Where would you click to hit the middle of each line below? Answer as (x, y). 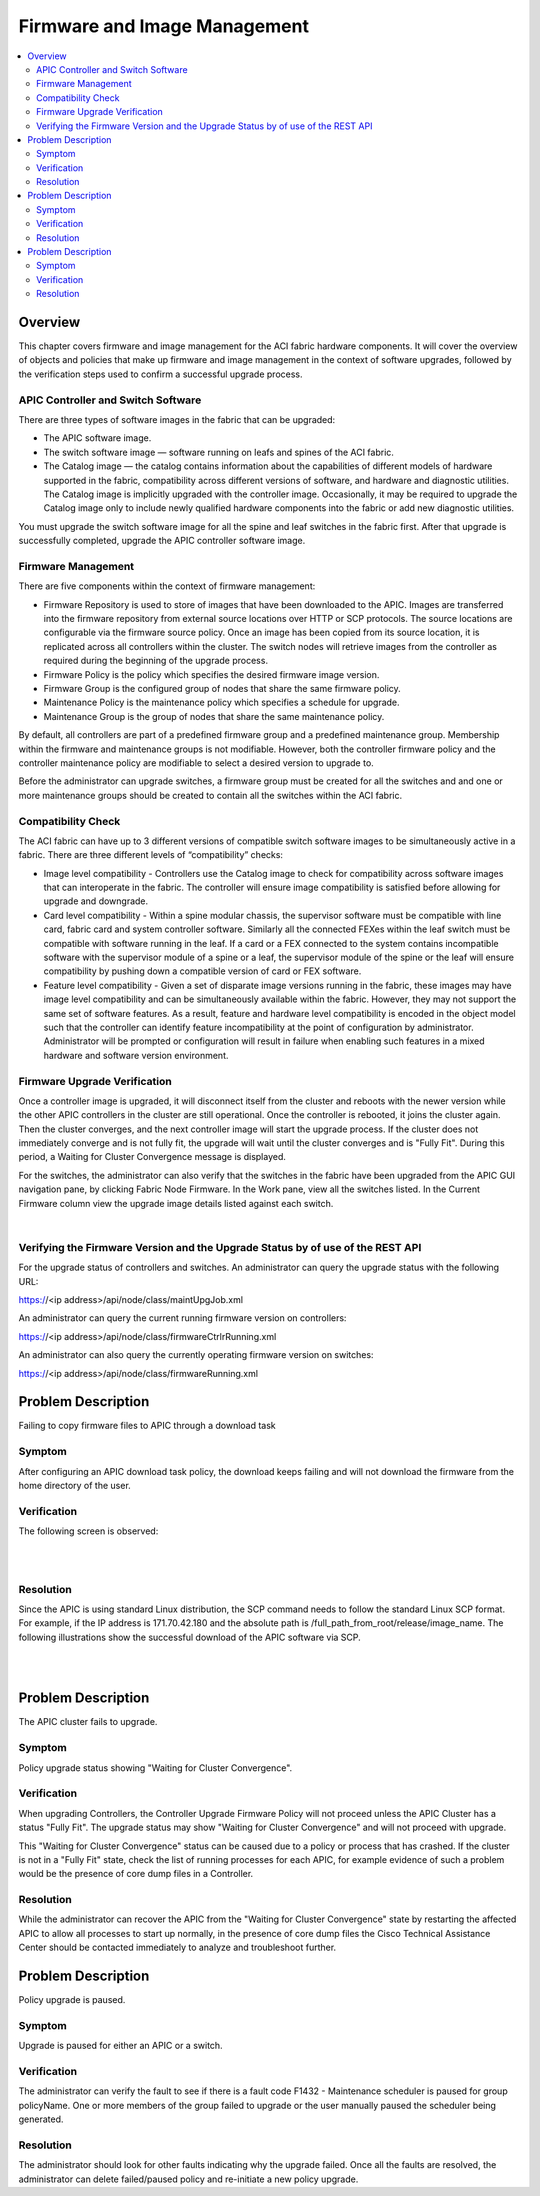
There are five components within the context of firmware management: (167, 586)
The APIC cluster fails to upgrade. (88, 1722)
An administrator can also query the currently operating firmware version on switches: (196, 1355)
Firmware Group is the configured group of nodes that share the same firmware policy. (222, 689)
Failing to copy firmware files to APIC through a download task (147, 1426)
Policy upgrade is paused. (72, 2000)
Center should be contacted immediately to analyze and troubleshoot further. (177, 1947)
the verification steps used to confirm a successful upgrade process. (161, 374)
